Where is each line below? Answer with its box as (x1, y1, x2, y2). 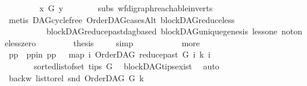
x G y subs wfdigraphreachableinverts (39, 2, 213, 14)
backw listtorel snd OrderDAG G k (8, 71, 144, 84)
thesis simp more (73, 36, 200, 49)
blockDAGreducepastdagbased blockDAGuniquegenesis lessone (46, 25, 278, 37)
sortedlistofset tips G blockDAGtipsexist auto (33, 59, 220, 72)
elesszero (5, 36, 36, 49)
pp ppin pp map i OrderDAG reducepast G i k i (8, 48, 211, 60)
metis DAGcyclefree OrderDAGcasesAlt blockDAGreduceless (8, 13, 235, 26)
